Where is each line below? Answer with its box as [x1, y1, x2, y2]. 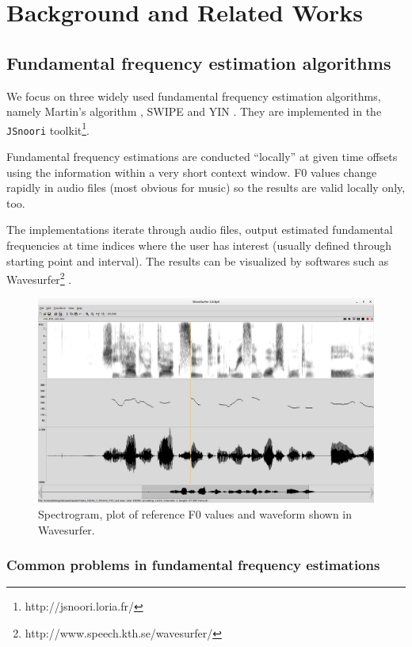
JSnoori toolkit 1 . [6, 119, 90, 138]
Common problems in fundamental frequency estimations [6, 555, 380, 575]
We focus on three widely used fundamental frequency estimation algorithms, [6, 87, 381, 104]
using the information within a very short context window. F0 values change [6, 163, 377, 180]
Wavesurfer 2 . [6, 269, 72, 287]
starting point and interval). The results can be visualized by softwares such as [6, 252, 389, 269]
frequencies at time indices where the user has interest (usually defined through [6, 237, 391, 254]
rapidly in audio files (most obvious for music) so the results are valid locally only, [6, 179, 406, 196]
